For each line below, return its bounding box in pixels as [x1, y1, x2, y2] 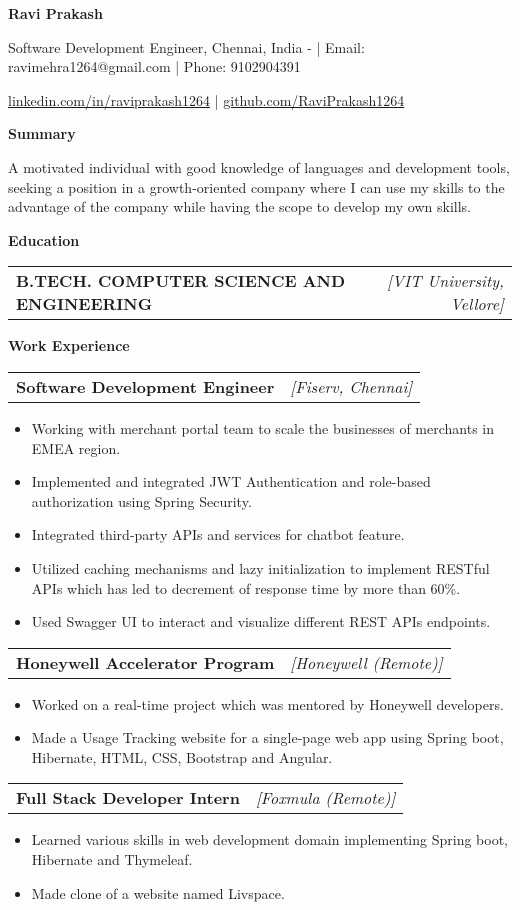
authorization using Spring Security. [31, 490, 252, 511]
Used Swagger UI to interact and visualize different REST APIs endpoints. [31, 611, 491, 632]
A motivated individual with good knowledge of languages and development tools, [8, 156, 510, 177]
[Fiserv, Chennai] [290, 374, 413, 398]
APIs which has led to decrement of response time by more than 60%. [31, 577, 461, 598]
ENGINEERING [16, 292, 153, 316]
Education [8, 229, 80, 250]
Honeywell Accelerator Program [16, 650, 275, 674]
